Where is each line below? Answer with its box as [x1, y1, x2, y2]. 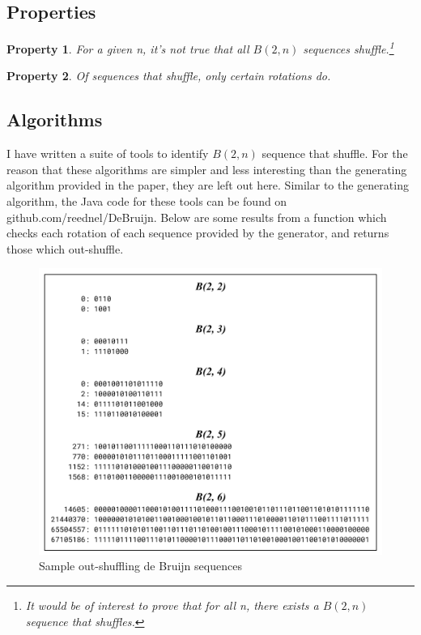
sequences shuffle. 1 [303, 38, 394, 57]
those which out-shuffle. [6, 240, 124, 257]
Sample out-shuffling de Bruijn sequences [39, 557, 242, 574]
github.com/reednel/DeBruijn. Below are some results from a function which [6, 208, 387, 225]
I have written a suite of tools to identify [6, 145, 209, 162]
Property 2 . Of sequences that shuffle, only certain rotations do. [6, 67, 331, 84]
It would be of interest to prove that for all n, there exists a [25, 596, 319, 613]
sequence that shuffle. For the [262, 145, 408, 162]
